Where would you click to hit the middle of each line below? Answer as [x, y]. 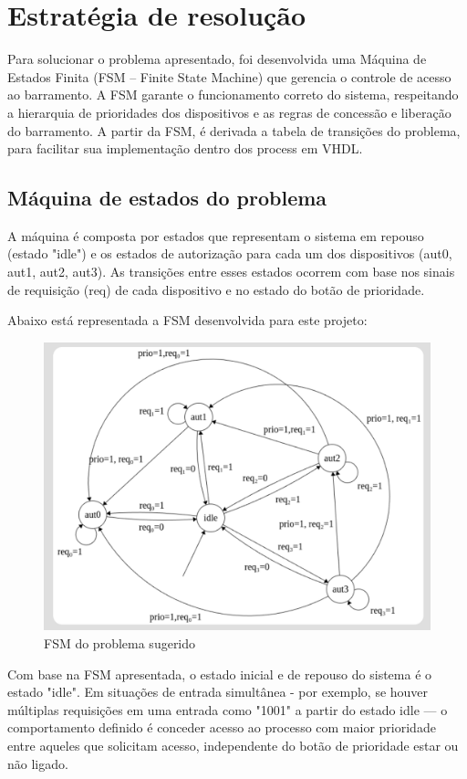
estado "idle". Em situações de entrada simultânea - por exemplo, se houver [218, 692]
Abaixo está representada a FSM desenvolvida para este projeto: [187, 320]
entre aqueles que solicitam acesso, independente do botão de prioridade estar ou [233, 745]
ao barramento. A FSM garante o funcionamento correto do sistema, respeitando [233, 95]
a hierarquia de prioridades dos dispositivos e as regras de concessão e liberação [229, 112]
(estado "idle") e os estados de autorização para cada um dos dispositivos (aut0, [230, 253]
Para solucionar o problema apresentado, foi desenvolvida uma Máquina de [217, 59]
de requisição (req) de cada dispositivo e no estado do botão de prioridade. [216, 289]
